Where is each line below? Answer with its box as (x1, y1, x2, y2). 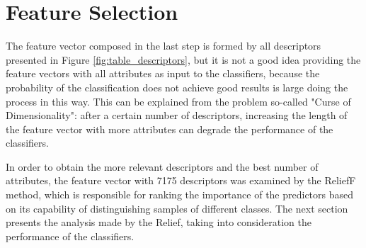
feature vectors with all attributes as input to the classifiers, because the (6, 66, 320, 81)
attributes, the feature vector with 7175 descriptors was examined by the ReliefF (6, 173, 356, 188)
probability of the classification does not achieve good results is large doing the (6, 79, 348, 94)
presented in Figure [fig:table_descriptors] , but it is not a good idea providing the (6, 52, 361, 67)
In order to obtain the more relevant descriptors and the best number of (6, 159, 319, 174)
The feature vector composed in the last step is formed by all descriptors (6, 38, 321, 53)
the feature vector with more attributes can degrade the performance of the (6, 121, 333, 136)
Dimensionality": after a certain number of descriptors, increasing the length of (6, 108, 348, 123)
